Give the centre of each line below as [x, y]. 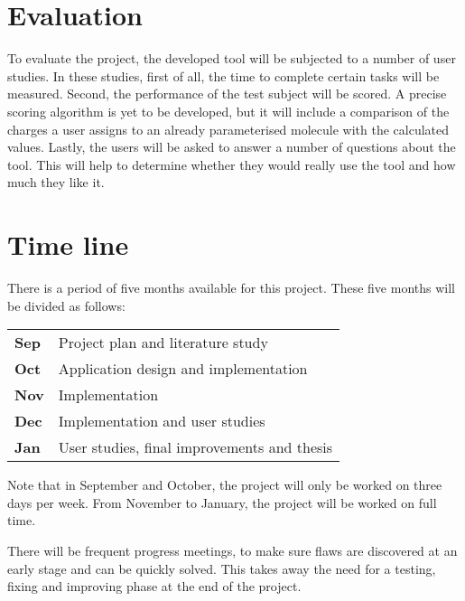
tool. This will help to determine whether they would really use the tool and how [232, 164]
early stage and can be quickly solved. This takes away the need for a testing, [222, 568]
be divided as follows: [66, 305]
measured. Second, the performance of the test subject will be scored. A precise [227, 94]
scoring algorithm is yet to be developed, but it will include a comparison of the [228, 111]
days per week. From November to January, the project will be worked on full [222, 502]
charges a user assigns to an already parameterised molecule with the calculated [228, 129]
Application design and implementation [183, 369]
